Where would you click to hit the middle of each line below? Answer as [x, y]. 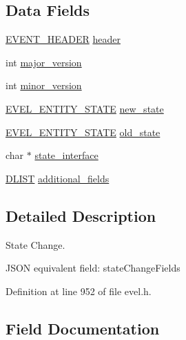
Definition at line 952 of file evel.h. [79, 291]
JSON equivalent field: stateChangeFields [93, 268]
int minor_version [44, 85]
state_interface [66, 155]
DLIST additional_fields [58, 178]
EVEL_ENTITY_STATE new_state [85, 108]
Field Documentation [83, 328]
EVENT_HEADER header [63, 39]
